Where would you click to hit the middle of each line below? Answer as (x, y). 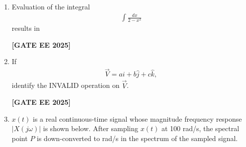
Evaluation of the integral (51, 6)
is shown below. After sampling (91, 128)
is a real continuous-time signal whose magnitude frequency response (137, 118)
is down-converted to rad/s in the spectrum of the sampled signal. (137, 138)
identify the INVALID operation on (66, 85)
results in (26, 28)
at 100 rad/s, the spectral (200, 128)
